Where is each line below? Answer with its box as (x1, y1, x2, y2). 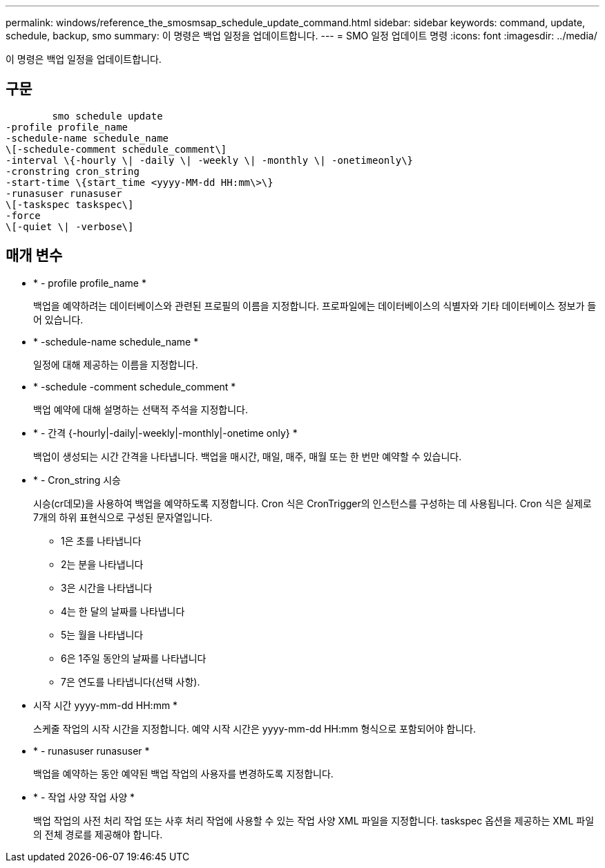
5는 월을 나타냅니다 (61, 628, 144, 641)
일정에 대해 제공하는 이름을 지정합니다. (33, 358, 198, 370)
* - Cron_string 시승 (33, 473, 121, 486)
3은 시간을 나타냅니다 (61, 581, 153, 594)
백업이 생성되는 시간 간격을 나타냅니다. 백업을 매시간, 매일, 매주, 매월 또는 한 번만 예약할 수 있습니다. (33, 450, 462, 462)
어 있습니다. (33, 313, 84, 325)
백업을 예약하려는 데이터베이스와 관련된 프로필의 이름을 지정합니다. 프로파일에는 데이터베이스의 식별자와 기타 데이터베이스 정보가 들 (33, 299, 597, 312)
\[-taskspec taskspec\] (6, 198, 134, 210)
